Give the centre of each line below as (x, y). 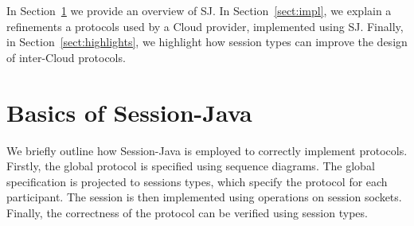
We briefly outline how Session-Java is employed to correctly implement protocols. (207, 150)
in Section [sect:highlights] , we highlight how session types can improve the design (207, 42)
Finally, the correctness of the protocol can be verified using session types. (187, 212)
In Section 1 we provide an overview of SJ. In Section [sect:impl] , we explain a (199, 10)
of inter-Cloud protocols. (66, 57)
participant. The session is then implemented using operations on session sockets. (204, 197)
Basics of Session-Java (129, 112)
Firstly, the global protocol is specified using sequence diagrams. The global (191, 166)
